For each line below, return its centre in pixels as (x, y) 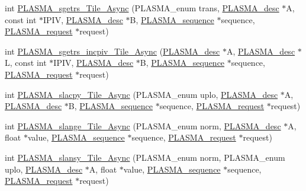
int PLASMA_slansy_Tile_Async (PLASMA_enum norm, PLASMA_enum (145, 157)
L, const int (26, 63)
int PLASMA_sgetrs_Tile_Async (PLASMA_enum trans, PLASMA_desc (142, 8)
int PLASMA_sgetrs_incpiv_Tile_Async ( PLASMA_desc (112, 51)
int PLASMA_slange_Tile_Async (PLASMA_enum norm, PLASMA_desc (143, 125)
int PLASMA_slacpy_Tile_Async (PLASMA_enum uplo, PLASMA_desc (141, 94)
